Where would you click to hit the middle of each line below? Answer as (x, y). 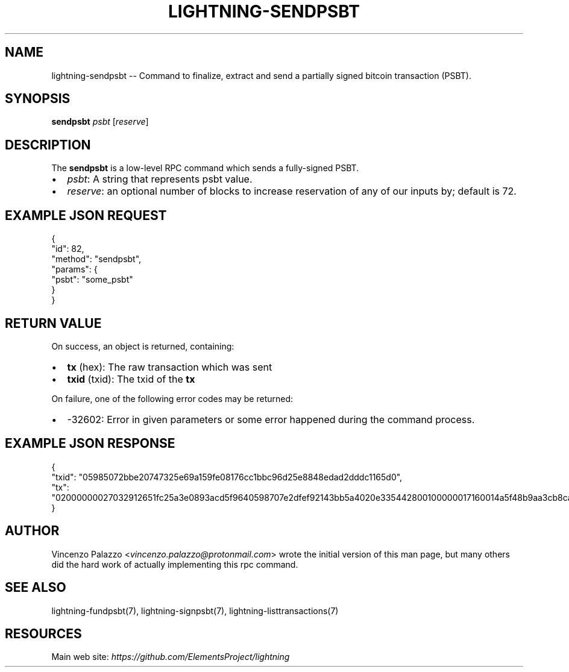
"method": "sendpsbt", (96, 259)
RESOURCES (43, 633)
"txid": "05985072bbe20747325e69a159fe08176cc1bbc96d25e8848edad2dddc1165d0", (227, 477)
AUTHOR (32, 531)
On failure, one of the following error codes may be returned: (172, 398)
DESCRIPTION (48, 145)
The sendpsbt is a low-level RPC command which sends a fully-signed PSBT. (205, 168)
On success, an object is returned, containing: (143, 346)
